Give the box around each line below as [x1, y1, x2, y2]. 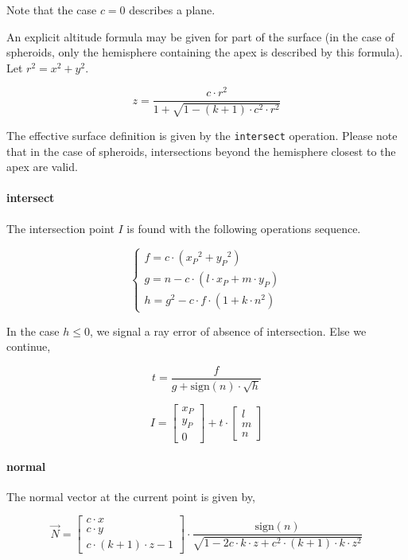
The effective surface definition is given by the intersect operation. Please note [6, 126, 398, 143]
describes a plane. [129, 2, 216, 17]
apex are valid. [6, 158, 78, 175]
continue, [6, 338, 51, 355]
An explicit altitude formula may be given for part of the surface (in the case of [6, 28, 394, 45]
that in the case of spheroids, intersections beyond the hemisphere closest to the [6, 142, 396, 159]
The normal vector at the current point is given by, [6, 488, 255, 504]
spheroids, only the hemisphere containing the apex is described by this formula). [6, 44, 403, 60]
